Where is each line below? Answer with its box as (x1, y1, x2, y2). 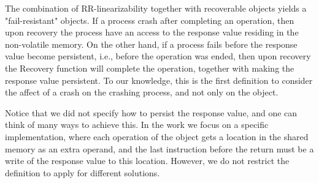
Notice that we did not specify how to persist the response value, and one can (5, 106, 298, 119)
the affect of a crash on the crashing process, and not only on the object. (5, 86, 279, 99)
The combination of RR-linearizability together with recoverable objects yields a (5, 2, 307, 14)
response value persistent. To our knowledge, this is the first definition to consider (5, 73, 313, 86)
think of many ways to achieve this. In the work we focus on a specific (5, 118, 269, 131)
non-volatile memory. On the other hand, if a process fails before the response (5, 37, 298, 50)
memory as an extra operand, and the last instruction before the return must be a (5, 142, 314, 155)
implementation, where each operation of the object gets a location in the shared (5, 130, 309, 143)
